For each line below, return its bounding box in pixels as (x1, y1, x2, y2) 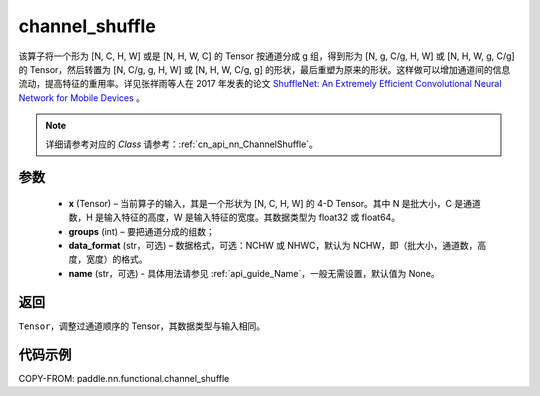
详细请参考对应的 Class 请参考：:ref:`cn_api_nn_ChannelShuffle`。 (45, 138, 319, 150)
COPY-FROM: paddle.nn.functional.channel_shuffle (18, 372, 230, 384)
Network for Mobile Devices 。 (18, 91, 145, 104)
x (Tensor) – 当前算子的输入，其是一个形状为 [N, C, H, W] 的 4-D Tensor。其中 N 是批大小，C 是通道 (68, 197, 482, 209)
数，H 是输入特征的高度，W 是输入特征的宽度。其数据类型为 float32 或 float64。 (68, 211, 400, 224)
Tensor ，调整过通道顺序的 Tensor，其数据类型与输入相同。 (18, 320, 265, 332)
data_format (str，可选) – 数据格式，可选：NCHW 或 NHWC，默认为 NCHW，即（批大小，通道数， (68, 240, 478, 252)
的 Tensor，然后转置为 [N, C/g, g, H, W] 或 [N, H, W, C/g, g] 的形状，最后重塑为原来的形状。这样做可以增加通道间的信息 (18, 63, 511, 75)
